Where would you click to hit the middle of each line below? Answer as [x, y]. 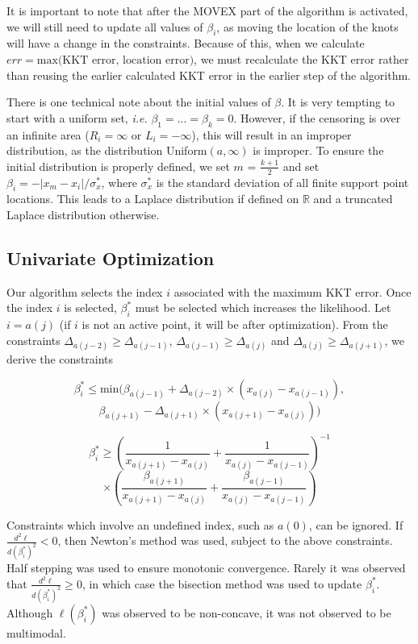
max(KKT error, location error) [115, 60]
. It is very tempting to [338, 102]
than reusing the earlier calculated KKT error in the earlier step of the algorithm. [209, 75]
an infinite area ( [48, 134]
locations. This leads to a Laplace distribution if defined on [153, 199]
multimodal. [36, 632]
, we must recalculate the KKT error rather [301, 58]
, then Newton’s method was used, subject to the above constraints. [225, 540]
